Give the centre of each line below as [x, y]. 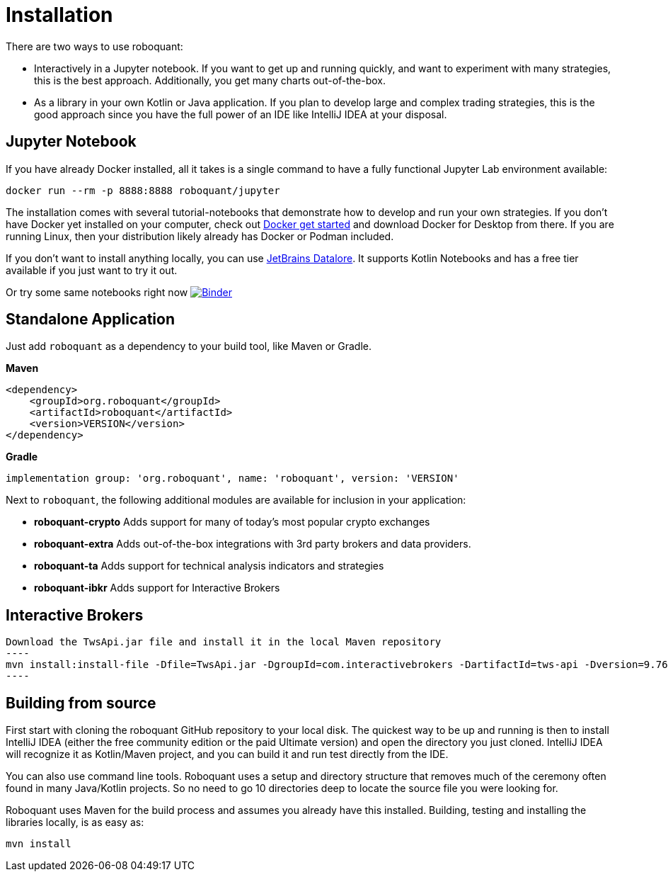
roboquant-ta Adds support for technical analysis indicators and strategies [209, 566]
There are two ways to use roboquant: [94, 46]
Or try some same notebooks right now [97, 292]
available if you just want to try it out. [92, 270]
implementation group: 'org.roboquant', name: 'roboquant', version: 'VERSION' [232, 479]
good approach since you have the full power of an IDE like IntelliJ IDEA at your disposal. [241, 114]
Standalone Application [90, 319]
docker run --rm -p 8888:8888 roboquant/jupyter [143, 190]
